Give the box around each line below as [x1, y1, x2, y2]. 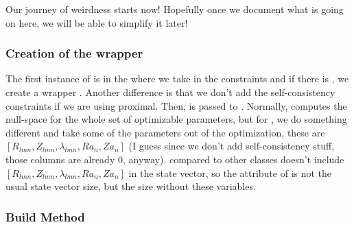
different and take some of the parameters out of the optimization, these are [5, 125, 325, 139]
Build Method [5, 208, 85, 225]
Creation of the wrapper [5, 45, 143, 62]
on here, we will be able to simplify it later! [5, 15, 188, 29]
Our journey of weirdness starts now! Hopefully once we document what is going [5, 2, 344, 16]
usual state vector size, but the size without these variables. [5, 179, 256, 193]
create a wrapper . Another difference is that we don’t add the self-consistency [5, 85, 335, 99]
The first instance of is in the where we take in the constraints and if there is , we [5, 71, 349, 86]
